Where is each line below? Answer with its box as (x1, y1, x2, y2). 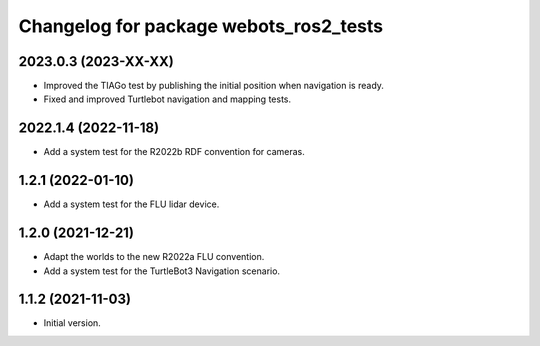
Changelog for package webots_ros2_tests (18, 15, 384, 37)
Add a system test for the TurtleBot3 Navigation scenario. (43, 265, 280, 277)
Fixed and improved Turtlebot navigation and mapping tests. (43, 93, 292, 105)
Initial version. (43, 317, 102, 329)
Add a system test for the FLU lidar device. (43, 198, 220, 210)
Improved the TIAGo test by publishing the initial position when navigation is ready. (43, 80, 385, 92)
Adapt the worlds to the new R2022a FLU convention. (43, 251, 265, 263)
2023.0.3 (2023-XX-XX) (18, 53, 174, 70)
